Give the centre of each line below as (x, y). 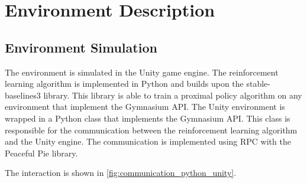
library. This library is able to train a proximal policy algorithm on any (173, 95)
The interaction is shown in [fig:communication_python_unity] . (121, 173)
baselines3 (23, 95)
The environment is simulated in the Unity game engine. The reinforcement (142, 72)
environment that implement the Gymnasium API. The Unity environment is (145, 107)
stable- (258, 84)
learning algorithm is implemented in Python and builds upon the (124, 84)
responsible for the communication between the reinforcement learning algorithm (151, 130)
